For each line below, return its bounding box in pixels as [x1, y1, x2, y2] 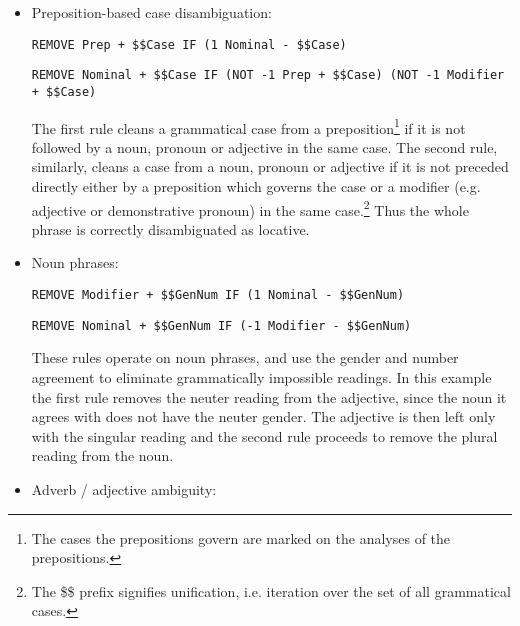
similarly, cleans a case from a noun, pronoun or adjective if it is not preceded [31, 156, 509, 177]
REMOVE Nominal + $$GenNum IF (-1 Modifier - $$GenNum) [31, 318, 412, 333]
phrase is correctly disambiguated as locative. [31, 218, 310, 239]
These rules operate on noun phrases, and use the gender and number [31, 347, 459, 368]
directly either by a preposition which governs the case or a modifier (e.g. [31, 176, 481, 196]
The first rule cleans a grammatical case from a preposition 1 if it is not [31, 114, 466, 138]
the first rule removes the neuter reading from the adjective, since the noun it [31, 386, 507, 407]
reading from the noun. [31, 445, 174, 466]
